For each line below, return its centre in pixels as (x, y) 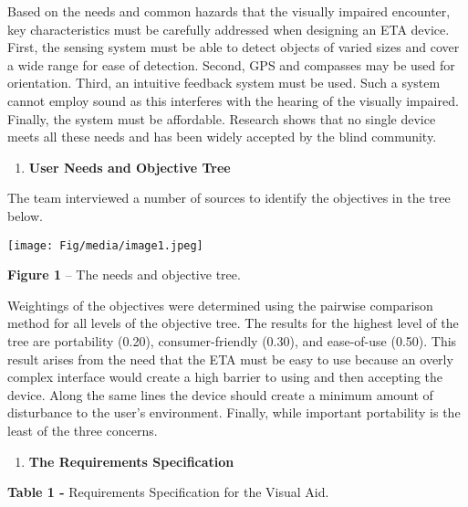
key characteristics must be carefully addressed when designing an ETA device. (229, 29)
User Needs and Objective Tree (130, 167)
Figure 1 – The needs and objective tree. (124, 275)
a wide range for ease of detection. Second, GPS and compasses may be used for (231, 64)
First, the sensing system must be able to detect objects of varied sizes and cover (234, 47)
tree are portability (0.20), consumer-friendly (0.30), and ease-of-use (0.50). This (232, 340)
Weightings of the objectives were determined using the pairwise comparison (220, 305)
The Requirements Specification (131, 461)
